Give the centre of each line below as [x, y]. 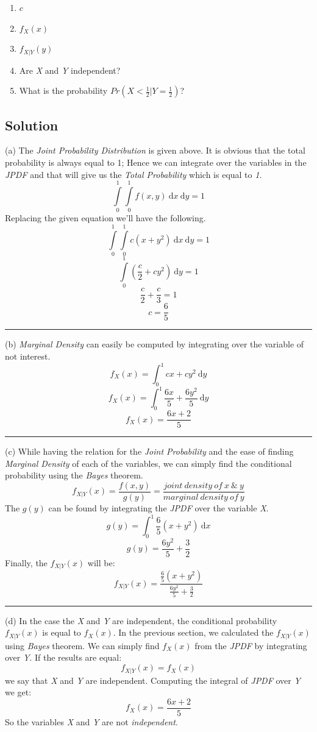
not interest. [28, 356]
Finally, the [26, 563]
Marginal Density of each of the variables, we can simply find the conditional [148, 463]
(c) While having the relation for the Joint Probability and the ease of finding [149, 451]
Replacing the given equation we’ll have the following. [105, 218]
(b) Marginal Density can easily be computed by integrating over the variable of [155, 344]
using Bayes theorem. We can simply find [82, 645]
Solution [32, 125]
